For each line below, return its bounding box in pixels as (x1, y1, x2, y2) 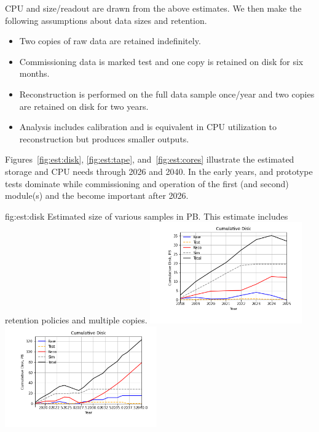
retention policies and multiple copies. (5, 313, 148, 326)
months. (19, 67, 50, 80)
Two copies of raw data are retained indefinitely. (19, 34, 201, 47)
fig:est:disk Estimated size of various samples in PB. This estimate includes (5, 209, 288, 222)
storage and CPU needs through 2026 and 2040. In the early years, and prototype (5, 164, 313, 177)
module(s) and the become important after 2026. (5, 189, 189, 202)
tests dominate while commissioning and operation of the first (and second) (5, 177, 289, 190)
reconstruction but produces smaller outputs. (19, 132, 189, 145)
